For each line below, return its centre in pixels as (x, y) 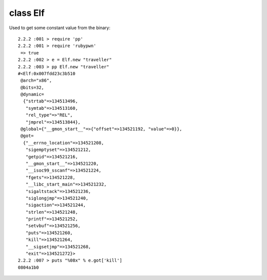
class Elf (27, 13)
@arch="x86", (36, 81)
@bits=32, (32, 87)
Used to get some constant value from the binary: (60, 28)
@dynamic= (32, 94)
